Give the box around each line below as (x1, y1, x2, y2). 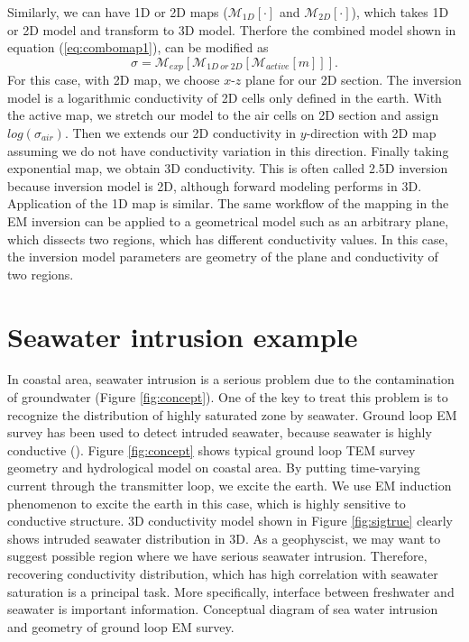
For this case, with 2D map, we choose (7, 70, 220, 89)
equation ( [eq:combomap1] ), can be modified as (7, 38, 269, 57)
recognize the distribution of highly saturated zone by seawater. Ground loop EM (7, 405, 457, 424)
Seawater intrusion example (7, 317, 358, 354)
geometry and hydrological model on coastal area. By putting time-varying (7, 458, 420, 477)
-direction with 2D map (306, 124, 437, 142)
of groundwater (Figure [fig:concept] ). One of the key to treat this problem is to (7, 388, 448, 407)
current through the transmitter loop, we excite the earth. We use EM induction (7, 476, 452, 495)
